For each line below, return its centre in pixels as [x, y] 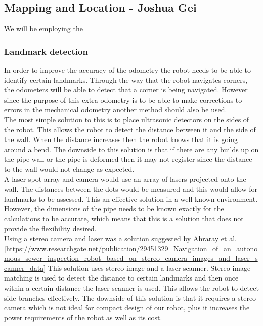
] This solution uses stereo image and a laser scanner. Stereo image [147, 268]
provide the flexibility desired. [50, 228]
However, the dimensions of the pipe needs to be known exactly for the [114, 208]
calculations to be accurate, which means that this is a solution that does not [124, 218]
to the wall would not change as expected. [69, 169]
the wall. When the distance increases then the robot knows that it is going [121, 139]
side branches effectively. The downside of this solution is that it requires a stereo [130, 297]
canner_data [24, 268]
